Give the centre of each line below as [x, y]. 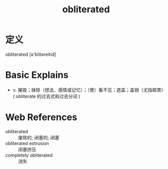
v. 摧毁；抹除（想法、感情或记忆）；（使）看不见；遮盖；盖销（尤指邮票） [89, 90]
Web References [41, 118]
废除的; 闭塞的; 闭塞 [39, 137]
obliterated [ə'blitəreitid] [31, 54]
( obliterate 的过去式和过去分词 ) [46, 96]
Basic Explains [37, 75]
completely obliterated [29, 155]
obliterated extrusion [27, 143]
